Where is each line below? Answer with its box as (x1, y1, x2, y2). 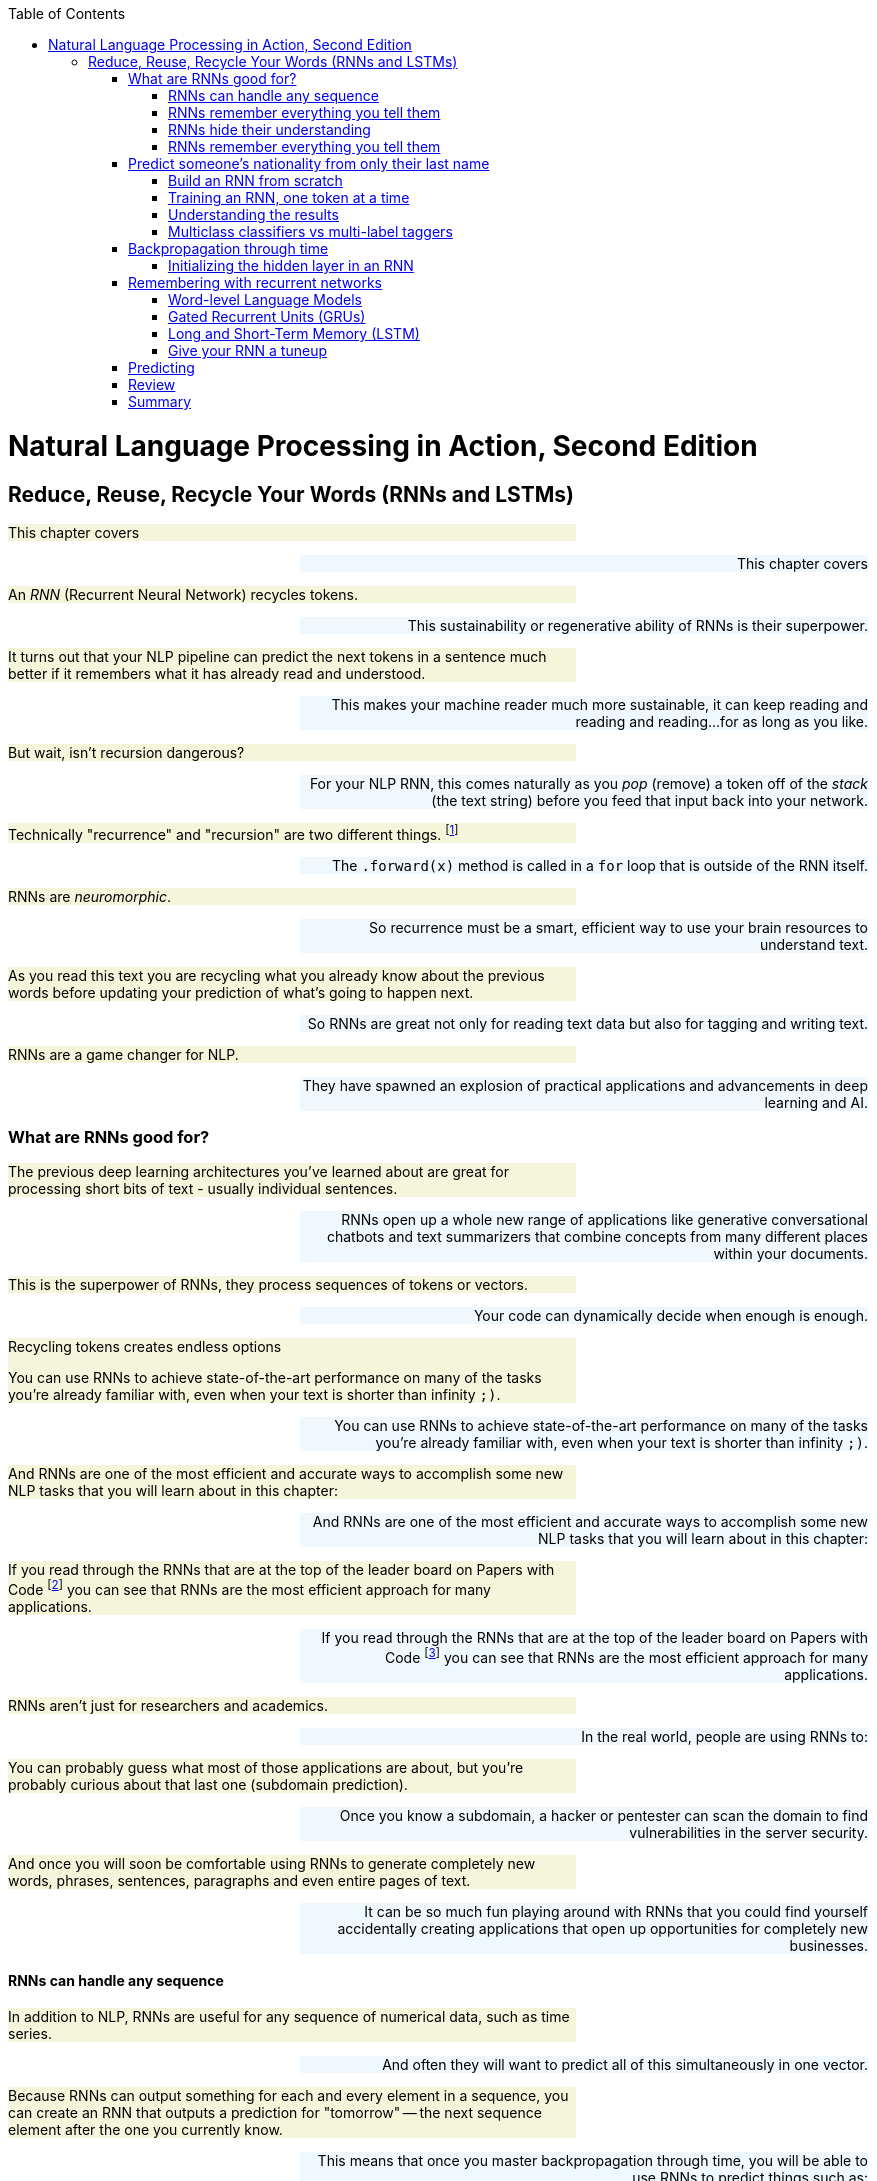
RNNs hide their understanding (168, 121, 371, 138)
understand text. (759, 935, 868, 953)
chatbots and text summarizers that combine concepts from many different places (326, 1228, 868, 1246)
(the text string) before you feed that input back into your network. (431, 791, 868, 809)
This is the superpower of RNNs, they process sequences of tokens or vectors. (8, 1276, 528, 1294)
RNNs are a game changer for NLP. (8, 1045, 239, 1063)
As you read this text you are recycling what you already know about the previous (8, 966, 545, 984)
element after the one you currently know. (8, 2120, 283, 2138)
